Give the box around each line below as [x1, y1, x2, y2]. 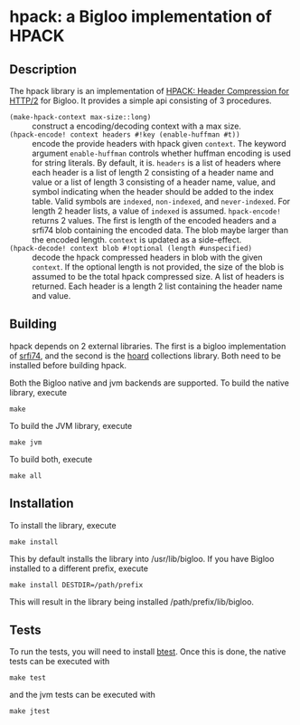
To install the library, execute [9, 520, 117, 530]
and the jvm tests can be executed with [9, 690, 156, 701]
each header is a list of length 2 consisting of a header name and [32, 167, 274, 177]
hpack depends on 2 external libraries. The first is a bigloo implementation [9, 340, 286, 351]
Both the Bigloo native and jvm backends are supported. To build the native [9, 377, 289, 388]
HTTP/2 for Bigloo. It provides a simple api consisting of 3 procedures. [9, 95, 273, 106]
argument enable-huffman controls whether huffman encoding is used [32, 148, 292, 158]
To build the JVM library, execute [9, 420, 133, 431]
